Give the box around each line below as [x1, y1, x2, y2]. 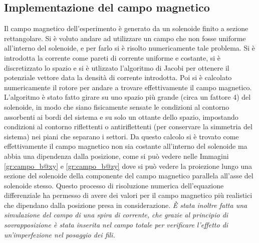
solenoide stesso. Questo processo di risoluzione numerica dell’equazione [4, 180, 224, 190]
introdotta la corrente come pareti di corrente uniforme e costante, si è [4, 52, 221, 63]
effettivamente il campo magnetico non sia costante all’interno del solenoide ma [4, 141, 247, 151]
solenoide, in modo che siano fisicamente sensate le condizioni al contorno [4, 101, 229, 112]
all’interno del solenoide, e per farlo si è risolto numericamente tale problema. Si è [4, 43, 255, 53]
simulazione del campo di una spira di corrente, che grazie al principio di [4, 209, 228, 220]
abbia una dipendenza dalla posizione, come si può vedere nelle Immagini [4, 150, 229, 161]
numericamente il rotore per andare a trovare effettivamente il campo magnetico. [4, 82, 252, 92]
